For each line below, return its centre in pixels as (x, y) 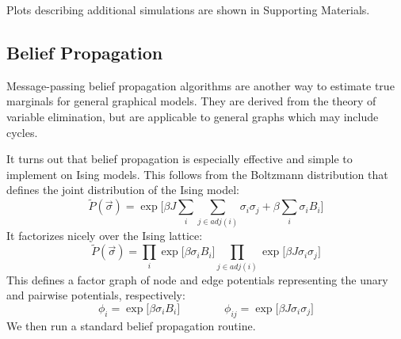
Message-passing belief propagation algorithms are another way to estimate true (200, 85)
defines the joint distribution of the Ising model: (123, 190)
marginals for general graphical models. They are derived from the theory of (191, 101)
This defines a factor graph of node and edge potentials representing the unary (197, 279)
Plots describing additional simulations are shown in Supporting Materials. (188, 10)
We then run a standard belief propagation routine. (131, 325)
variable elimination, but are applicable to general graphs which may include (193, 116)
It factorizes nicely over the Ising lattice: (105, 235)
